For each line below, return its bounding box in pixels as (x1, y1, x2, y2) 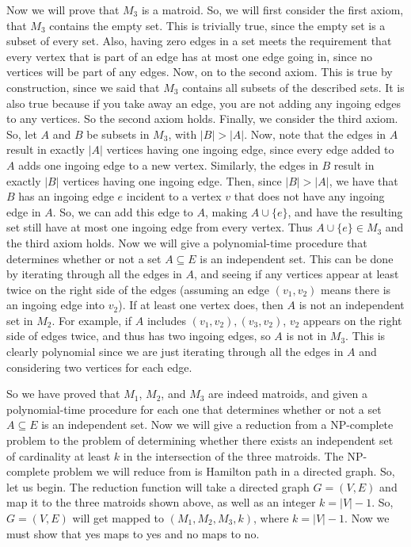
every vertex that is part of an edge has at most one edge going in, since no (6, 48, 372, 64)
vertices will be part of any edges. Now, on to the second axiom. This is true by (6, 63, 393, 80)
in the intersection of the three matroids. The (123, 447, 344, 464)
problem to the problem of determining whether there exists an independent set (6, 432, 394, 449)
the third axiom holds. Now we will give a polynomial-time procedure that (6, 234, 367, 251)
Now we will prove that (6, 2, 120, 17)
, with (168, 125, 197, 142)
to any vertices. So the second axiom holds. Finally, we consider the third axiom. (6, 110, 398, 127)
